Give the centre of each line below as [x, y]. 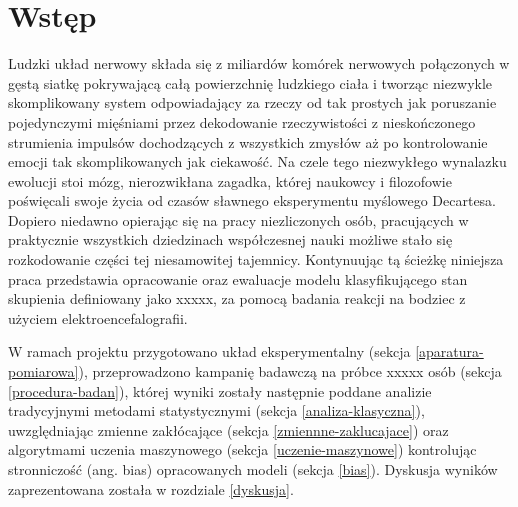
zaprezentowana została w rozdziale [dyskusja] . [151, 488]
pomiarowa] [43, 371]
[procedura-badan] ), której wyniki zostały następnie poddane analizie [220, 390]
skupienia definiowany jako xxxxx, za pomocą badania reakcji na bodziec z [237, 298]
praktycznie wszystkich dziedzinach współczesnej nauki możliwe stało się [230, 239]
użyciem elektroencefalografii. [98, 317]
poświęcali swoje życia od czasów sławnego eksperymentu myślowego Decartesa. [252, 200]
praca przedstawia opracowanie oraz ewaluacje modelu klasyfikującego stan [238, 278]
